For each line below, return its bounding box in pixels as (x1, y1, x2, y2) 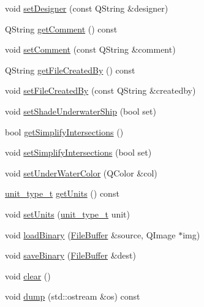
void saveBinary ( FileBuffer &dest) (5, 249, 136, 262)
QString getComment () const (5, 22, 118, 35)
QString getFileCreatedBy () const (5, 63, 135, 76)
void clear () (5, 269, 51, 282)
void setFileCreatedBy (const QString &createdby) (5, 84, 196, 97)
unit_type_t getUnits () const (5, 187, 119, 200)
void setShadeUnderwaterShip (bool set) (5, 104, 156, 117)
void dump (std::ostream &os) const (5, 290, 140, 303)
